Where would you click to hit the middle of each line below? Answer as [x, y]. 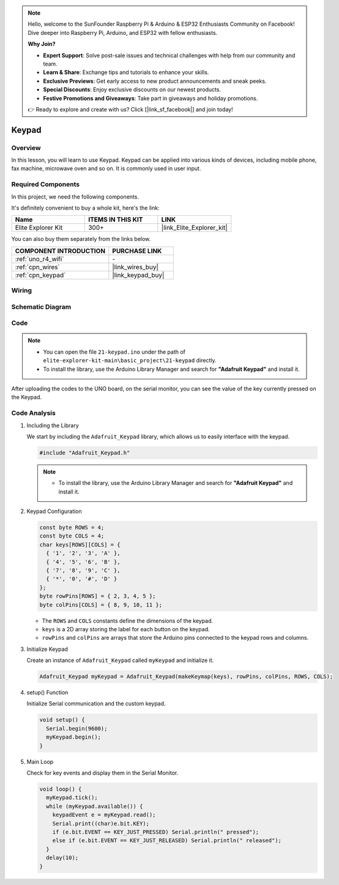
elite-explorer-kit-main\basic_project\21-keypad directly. [130, 360]
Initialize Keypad [47, 649]
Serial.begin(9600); [77, 728]
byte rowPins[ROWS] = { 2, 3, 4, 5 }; [98, 596]
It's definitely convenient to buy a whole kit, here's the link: [85, 208]
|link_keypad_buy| [138, 275]
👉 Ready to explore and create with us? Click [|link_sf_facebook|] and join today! [130, 109]
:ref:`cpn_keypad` [40, 275]
